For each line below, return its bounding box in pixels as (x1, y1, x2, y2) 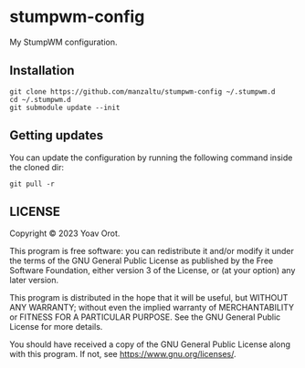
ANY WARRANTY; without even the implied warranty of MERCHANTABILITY (9, 302, 295, 313)
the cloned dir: (9, 161, 64, 172)
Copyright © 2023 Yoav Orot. (9, 228, 121, 239)
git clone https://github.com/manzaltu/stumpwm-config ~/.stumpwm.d (9, 87, 276, 97)
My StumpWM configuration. (9, 36, 118, 47)
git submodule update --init (9, 103, 121, 112)
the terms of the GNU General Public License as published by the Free (9, 255, 274, 266)
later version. (9, 275, 59, 286)
